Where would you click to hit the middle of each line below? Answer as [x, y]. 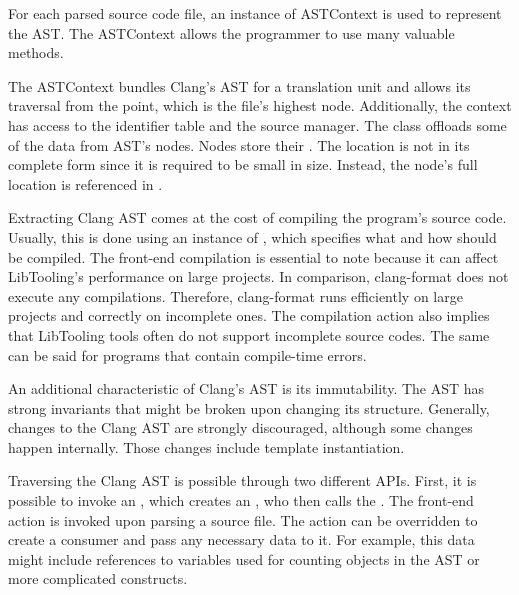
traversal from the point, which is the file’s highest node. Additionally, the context [260, 105]
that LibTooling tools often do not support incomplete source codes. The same [249, 334]
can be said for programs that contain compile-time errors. [187, 354]
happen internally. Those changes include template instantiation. [206, 446]
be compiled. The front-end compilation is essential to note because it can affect [253, 256]
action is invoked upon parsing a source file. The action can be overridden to [243, 519]
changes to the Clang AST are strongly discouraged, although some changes [240, 427]
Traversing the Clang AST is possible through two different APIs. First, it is [242, 480]
